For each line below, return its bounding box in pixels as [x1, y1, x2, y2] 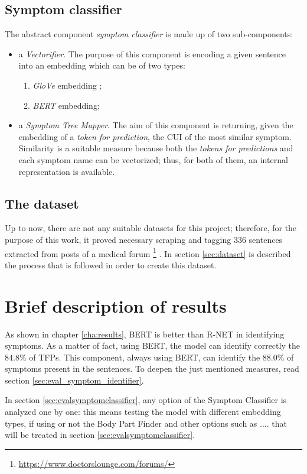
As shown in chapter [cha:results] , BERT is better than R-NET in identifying [5, 327, 285, 340]
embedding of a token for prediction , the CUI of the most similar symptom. [18, 130, 292, 142]
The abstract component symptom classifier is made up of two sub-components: [5, 28, 293, 40]
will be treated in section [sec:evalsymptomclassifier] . [5, 428, 195, 441]
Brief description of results [5, 293, 227, 317]
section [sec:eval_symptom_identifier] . [5, 374, 144, 386]
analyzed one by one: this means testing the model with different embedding [5, 405, 281, 418]
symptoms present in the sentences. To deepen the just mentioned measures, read [5, 362, 299, 375]
